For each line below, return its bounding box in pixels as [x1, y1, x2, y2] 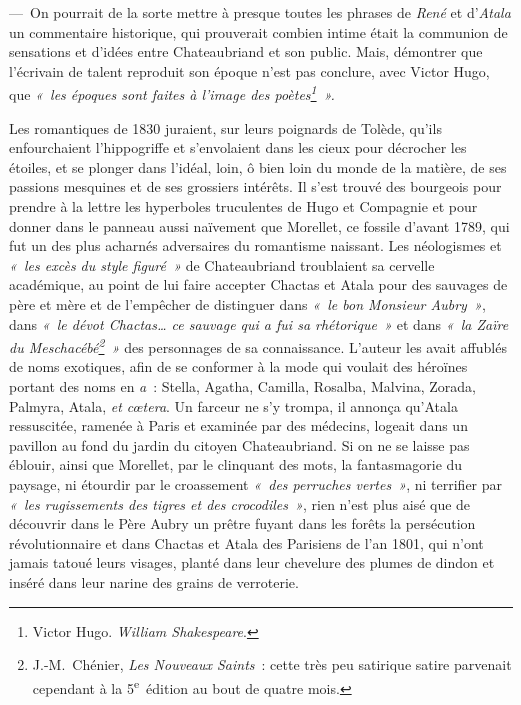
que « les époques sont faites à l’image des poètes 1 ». [9, 81, 335, 105]
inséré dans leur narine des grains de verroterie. [9, 571, 299, 592]
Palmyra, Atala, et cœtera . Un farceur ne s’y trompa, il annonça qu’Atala [9, 395, 458, 416]
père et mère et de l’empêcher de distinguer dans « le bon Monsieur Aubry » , [9, 293, 486, 314]
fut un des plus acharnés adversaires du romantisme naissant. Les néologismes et [9, 235, 502, 256]
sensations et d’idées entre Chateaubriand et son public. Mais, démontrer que [9, 41, 483, 62]
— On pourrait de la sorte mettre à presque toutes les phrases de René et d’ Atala [9, 2, 511, 22]
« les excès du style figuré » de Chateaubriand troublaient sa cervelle [9, 254, 435, 275]
